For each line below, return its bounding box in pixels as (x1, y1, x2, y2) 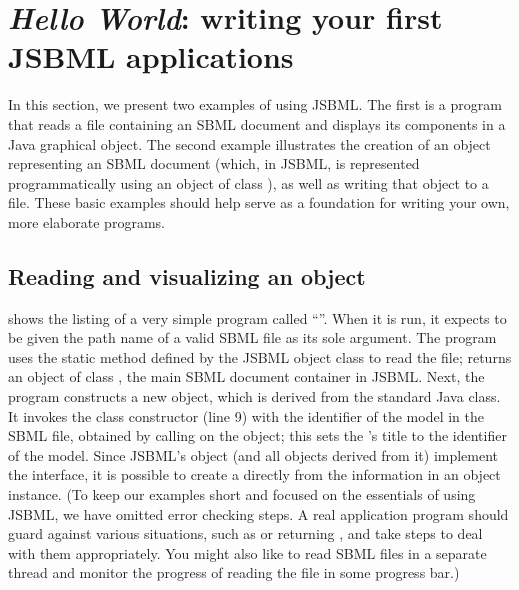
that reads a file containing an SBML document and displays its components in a (8, 113, 506, 134)
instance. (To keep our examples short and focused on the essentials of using (8, 484, 476, 505)
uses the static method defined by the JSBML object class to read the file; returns (8, 346, 512, 367)
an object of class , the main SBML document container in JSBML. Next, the (8, 366, 485, 387)
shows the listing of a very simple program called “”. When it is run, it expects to (8, 307, 507, 328)
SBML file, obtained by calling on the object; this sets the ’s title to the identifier (8, 425, 507, 446)
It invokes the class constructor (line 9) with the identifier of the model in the (8, 405, 485, 426)
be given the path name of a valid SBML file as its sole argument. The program (8, 327, 497, 348)
